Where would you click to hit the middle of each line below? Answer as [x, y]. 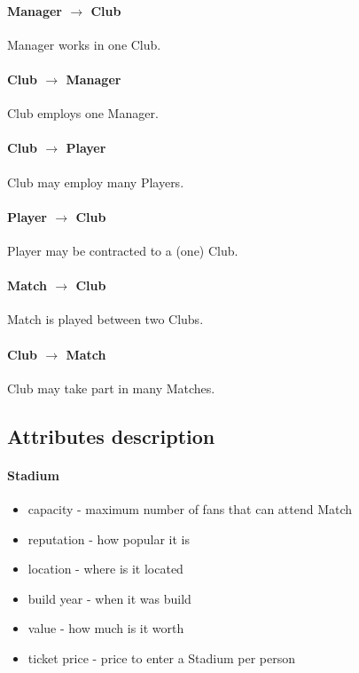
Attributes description [111, 435]
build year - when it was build [109, 598]
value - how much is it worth [106, 628]
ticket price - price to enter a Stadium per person [162, 657]
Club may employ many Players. [96, 182]
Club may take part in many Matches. [111, 388]
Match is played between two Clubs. [105, 319]
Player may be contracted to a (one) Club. [123, 250]
